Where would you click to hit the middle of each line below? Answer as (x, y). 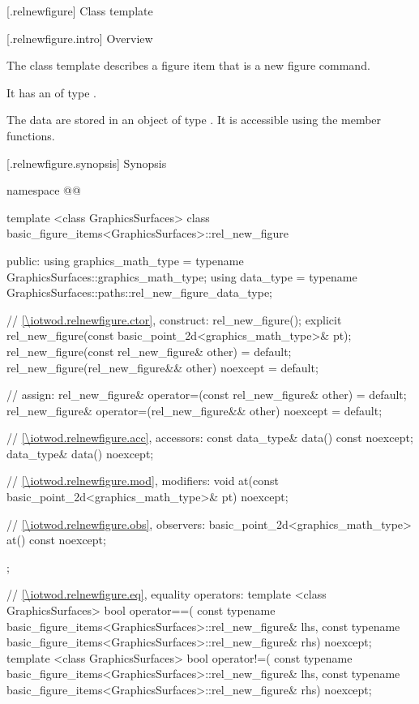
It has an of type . (51, 92)
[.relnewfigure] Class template (80, 11)
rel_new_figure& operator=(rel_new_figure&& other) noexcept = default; (195, 410)
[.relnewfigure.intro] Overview (80, 38)
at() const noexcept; (56, 540)
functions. (31, 135)
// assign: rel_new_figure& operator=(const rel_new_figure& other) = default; (207, 395)
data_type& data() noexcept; (80, 453)
